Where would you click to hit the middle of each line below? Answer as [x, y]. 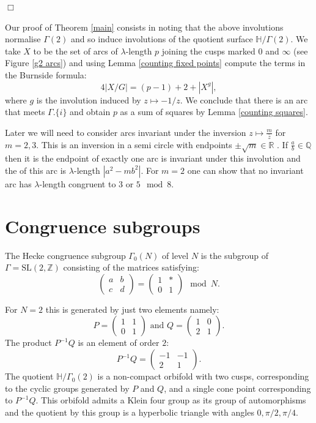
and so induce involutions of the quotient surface [162, 39]
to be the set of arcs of [75, 51]
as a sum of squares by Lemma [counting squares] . [214, 112]
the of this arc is [36, 170]
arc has [18, 183]
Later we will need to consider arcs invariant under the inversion [126, 132]
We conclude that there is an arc [247, 99]
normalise [23, 39]
